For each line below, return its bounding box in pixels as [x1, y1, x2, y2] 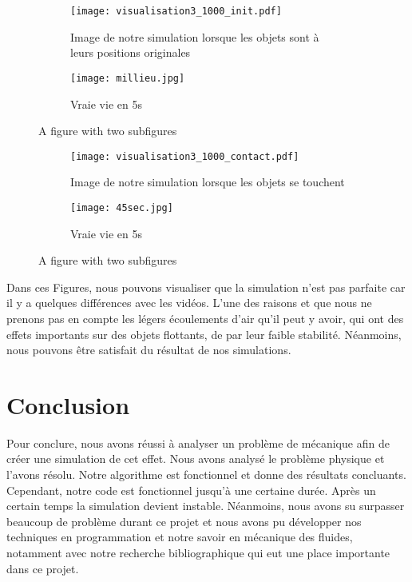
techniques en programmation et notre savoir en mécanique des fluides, [6, 528, 353, 545]
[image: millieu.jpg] [70, 72, 185, 84]
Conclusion [6, 388, 130, 421]
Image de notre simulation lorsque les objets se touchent [70, 173, 345, 190]
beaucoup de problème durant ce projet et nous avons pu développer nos [6, 512, 362, 529]
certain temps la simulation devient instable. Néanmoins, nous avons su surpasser [6, 497, 405, 514]
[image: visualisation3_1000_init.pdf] [70, 6, 282, 17]
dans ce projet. [6, 560, 79, 576]
